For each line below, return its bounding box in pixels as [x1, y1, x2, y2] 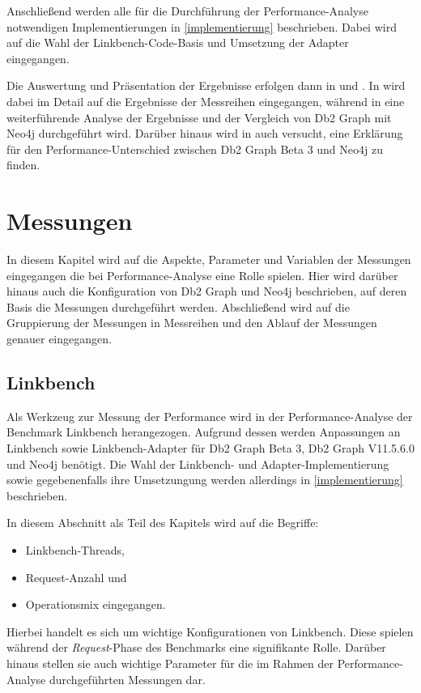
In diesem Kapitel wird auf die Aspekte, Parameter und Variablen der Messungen [6, 251, 411, 268]
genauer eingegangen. [6, 330, 112, 347]
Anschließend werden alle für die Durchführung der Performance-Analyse [6, 2, 368, 19]
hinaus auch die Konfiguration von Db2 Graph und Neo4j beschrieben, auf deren [6, 283, 407, 300]
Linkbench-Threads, [25, 541, 125, 558]
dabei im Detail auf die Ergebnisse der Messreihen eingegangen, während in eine [6, 92, 405, 109]
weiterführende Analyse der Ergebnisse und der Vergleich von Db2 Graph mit [6, 108, 392, 125]
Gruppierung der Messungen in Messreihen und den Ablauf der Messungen [6, 314, 377, 331]
